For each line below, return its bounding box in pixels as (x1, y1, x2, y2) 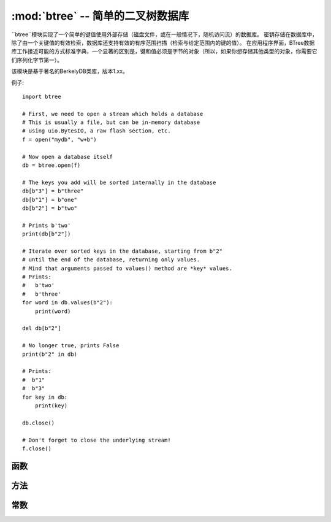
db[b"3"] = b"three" (22, 188, 84, 194)
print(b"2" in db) (22, 350, 78, 358)
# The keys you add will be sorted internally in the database (22, 178, 216, 186)
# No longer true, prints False (22, 342, 120, 349)
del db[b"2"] (22, 325, 61, 332)
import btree (22, 93, 61, 100)
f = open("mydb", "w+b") (22, 136, 97, 143)
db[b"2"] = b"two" (22, 204, 78, 212)
